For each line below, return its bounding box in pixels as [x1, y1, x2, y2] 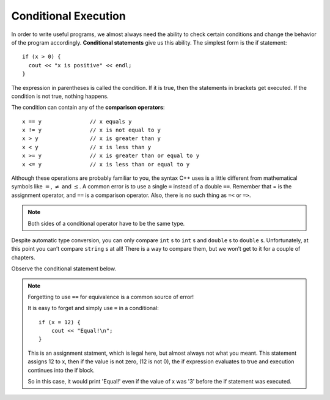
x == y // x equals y [22, 118, 132, 125]
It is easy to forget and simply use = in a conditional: [28, 305, 159, 312]
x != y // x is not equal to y [22, 127, 161, 134]
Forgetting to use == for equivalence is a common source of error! [28, 293, 194, 300]
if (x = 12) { [38, 319, 81, 325]
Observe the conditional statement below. [11, 265, 116, 272]
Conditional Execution [11, 9, 127, 23]
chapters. [11, 254, 36, 261]
